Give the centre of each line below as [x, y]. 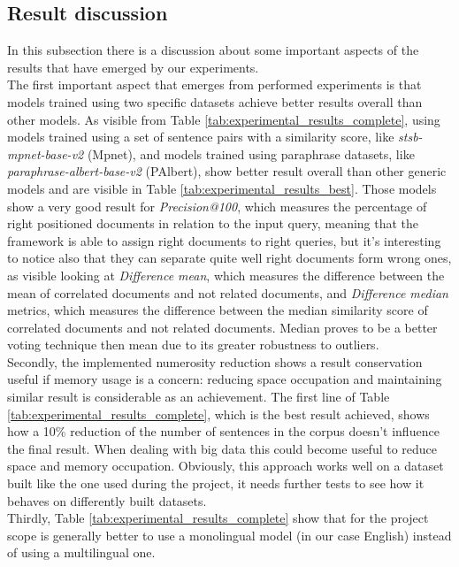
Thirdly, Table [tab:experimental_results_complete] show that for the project [218, 518]
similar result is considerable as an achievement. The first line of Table [199, 397]
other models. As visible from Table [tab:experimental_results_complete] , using [224, 119]
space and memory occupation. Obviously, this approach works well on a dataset [226, 466]
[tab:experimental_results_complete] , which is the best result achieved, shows [218, 414]
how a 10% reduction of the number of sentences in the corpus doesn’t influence [223, 431]
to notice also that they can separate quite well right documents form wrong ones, [229, 258]
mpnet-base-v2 [46, 153]
